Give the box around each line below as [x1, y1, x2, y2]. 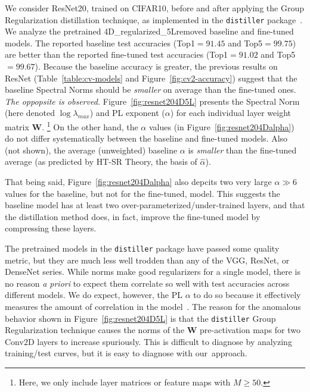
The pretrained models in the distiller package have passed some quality [5, 242, 280, 254]
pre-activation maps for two [200, 324, 301, 336]
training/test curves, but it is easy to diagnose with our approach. [5, 347, 247, 359]
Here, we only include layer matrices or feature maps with [18, 376, 231, 388]
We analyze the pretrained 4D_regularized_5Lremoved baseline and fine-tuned [5, 25, 294, 37]
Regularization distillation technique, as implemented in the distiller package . [5, 13, 303, 26]
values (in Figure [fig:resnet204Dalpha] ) [148, 120, 294, 133]
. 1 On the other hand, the [42, 119, 138, 133]
